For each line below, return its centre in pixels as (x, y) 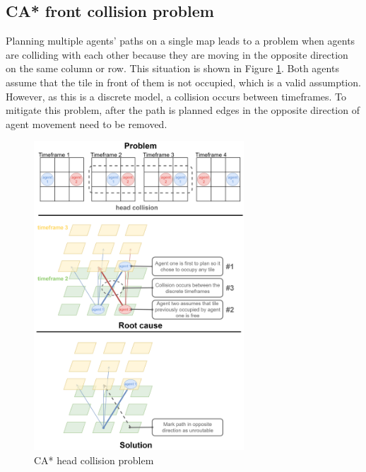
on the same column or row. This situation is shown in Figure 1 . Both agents (172, 68)
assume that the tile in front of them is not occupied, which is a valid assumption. (183, 82)
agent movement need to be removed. (87, 123)
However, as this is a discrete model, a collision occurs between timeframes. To (176, 96)
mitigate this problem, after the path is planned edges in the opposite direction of (183, 110)
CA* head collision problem (94, 460)
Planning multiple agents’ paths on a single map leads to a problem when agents (181, 41)
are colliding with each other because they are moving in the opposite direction (177, 54)
